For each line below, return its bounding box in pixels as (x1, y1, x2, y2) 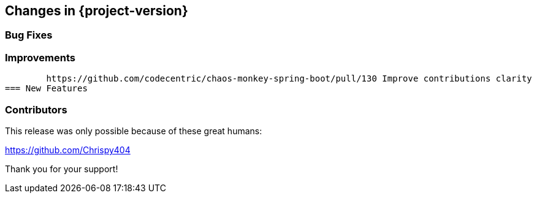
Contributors (5, 103, 67, 116)
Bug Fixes (5, 29, 53, 42)
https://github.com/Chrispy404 (5, 144, 131, 155)
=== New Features (5, 83, 88, 94)
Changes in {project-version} (5, 3, 188, 18)
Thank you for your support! (5, 163, 118, 174)
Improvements (5, 51, 75, 64)
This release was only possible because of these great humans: (5, 125, 262, 136)
